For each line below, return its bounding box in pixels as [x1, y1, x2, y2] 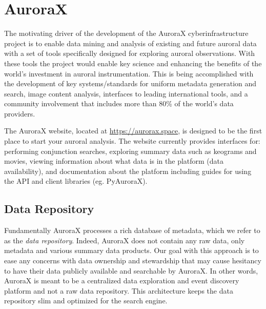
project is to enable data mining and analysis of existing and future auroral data [4, 37, 257, 48]
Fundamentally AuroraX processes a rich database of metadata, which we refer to [4, 225, 260, 236]
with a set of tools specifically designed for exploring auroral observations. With [4, 48, 255, 59]
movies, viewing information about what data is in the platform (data [4, 156, 224, 166]
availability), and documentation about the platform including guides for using [4, 165, 252, 176]
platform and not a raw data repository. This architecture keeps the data [4, 285, 233, 296]
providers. [4, 108, 35, 119]
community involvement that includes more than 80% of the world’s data [4, 98, 234, 109]
